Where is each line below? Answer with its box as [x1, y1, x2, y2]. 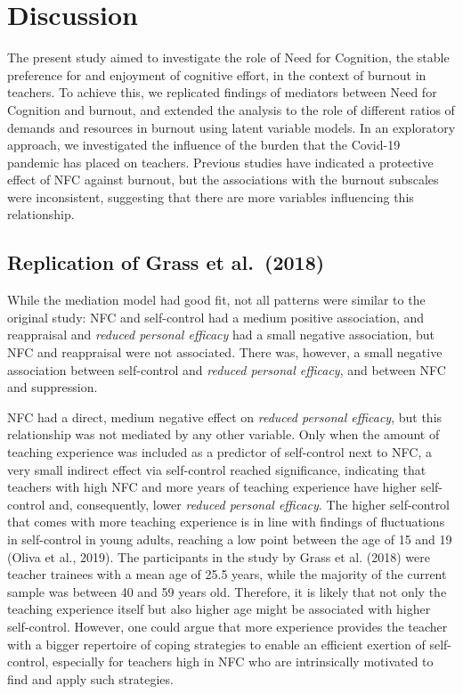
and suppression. [7, 378, 98, 396]
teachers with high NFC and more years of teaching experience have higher [7, 478, 417, 496]
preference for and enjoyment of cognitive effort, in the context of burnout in [7, 65, 426, 84]
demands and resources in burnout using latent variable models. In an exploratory [7, 118, 456, 136]
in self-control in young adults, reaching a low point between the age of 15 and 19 [7, 529, 452, 548]
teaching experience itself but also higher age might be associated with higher [7, 600, 431, 618]
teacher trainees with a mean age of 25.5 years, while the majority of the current [7, 565, 447, 584]
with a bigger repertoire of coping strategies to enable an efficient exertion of [7, 634, 426, 653]
